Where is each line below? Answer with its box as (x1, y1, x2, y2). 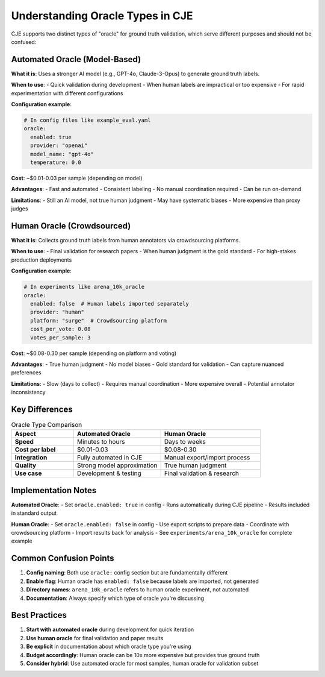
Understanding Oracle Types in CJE (11, 9, 193, 22)
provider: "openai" (30, 142, 88, 149)
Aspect (14, 430, 36, 438)
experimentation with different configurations (11, 89, 123, 96)
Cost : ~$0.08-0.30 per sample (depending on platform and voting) (11, 350, 177, 357)
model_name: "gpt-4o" (30, 151, 94, 157)
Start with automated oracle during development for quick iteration (26, 626, 194, 633)
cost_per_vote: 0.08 (30, 326, 91, 333)
